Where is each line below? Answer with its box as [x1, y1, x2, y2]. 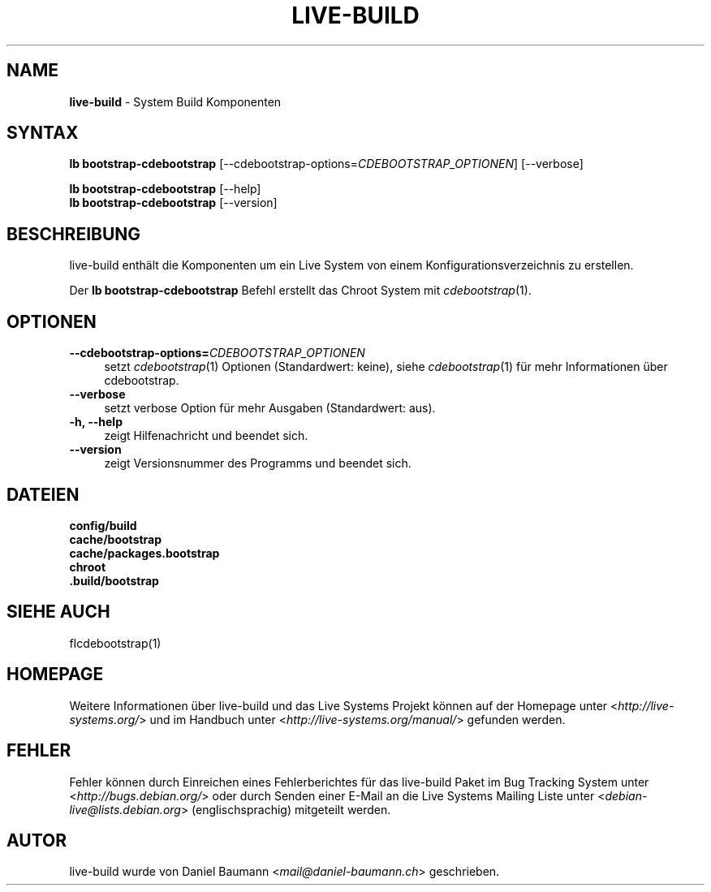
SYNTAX [6, 123, 79, 144]
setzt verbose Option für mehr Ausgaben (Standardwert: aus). [104, 401, 436, 416]
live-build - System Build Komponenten [69, 94, 282, 109]
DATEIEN [6, 484, 80, 505]
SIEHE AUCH [6, 601, 110, 623]
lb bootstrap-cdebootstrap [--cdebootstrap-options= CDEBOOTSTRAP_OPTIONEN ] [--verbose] [69, 157, 584, 171]
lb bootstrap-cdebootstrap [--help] [69, 182, 261, 196]
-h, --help [69, 415, 123, 429]
